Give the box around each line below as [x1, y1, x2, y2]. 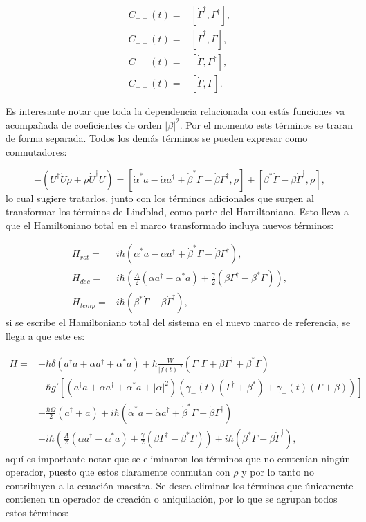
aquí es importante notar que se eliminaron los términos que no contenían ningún [6, 451, 351, 465]
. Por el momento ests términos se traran [179, 117, 354, 132]
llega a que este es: [6, 328, 85, 343]
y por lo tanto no [241, 465, 314, 479]
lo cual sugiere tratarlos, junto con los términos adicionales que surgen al [6, 190, 314, 205]
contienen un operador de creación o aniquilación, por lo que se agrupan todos [6, 492, 338, 506]
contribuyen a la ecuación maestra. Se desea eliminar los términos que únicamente [6, 478, 354, 492]
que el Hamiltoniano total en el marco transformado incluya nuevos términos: [6, 217, 334, 232]
